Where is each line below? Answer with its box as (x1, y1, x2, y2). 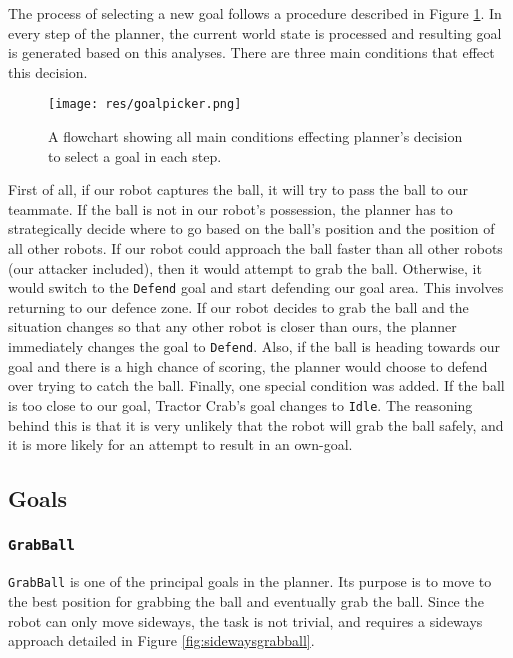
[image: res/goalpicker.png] (48, 97, 242, 112)
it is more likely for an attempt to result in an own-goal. (8, 434, 353, 455)
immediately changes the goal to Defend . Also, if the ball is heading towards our (8, 336, 501, 357)
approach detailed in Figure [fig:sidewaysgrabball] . (8, 630, 315, 651)
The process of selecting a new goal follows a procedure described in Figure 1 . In (8, 3, 502, 23)
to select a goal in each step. (48, 145, 222, 166)
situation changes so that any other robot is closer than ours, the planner (8, 316, 457, 337)
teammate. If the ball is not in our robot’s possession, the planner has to (8, 198, 453, 219)
